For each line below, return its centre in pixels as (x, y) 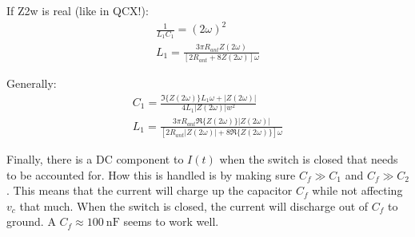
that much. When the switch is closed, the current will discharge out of (194, 205)
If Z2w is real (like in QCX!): (78, 10)
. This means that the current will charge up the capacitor (150, 190)
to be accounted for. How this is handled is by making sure (151, 174)
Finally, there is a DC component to (95, 159)
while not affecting (357, 190)
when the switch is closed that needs (309, 159)
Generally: (32, 83)
